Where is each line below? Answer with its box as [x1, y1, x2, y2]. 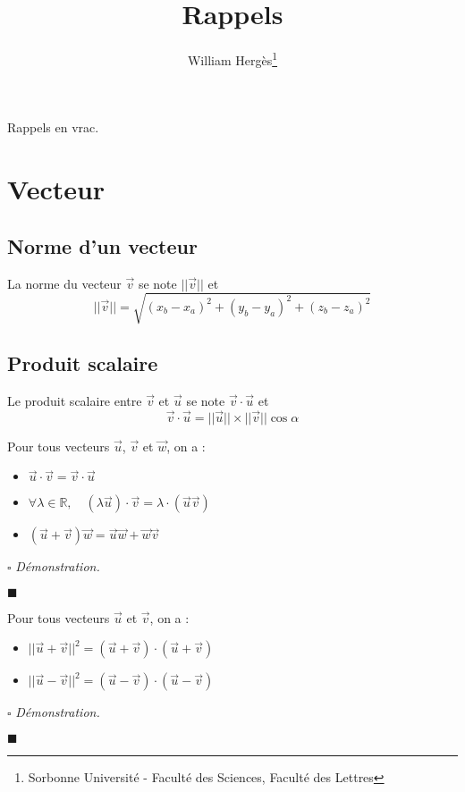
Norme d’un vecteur [7, 232, 198, 259]
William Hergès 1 [187, 48, 278, 69]
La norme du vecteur [7, 274, 122, 292]
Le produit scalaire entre [7, 391, 142, 409]
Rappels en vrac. [7, 118, 99, 137]
